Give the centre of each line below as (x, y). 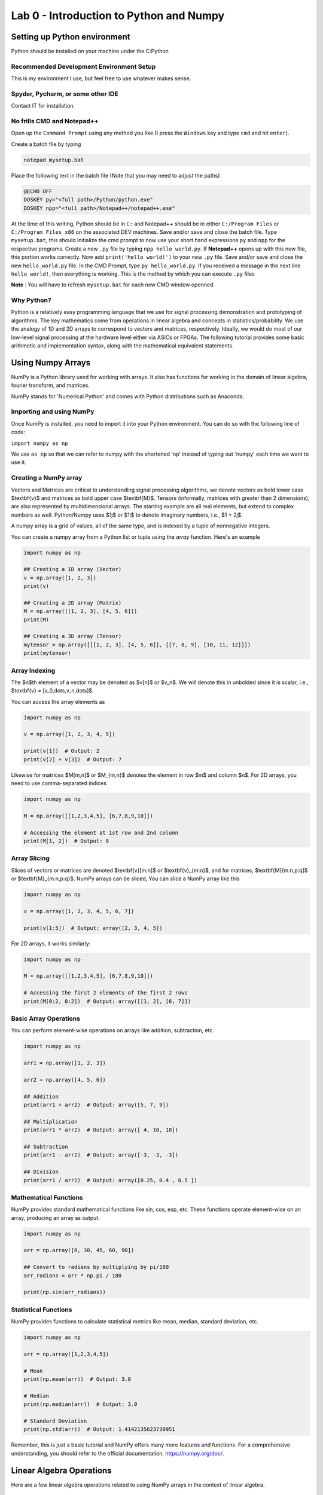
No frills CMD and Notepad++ (55, 121)
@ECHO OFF (38, 191)
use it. (19, 462)
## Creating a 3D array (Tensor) (73, 636)
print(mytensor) (48, 653)
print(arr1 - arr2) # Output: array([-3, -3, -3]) (101, 1155)
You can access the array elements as (58, 701)
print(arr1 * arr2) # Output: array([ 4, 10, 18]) (101, 1130)
